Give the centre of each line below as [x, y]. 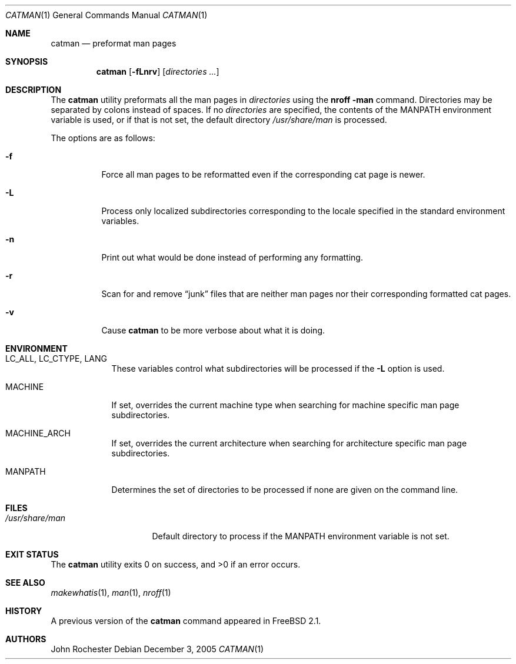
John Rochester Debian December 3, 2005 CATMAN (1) [157, 649]
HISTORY [24, 611]
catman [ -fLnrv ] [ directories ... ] [158, 71]
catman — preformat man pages [114, 43]
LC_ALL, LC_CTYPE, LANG [56, 358]
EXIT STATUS [32, 554]
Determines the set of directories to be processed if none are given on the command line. [285, 490]
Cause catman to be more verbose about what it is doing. [213, 330]
